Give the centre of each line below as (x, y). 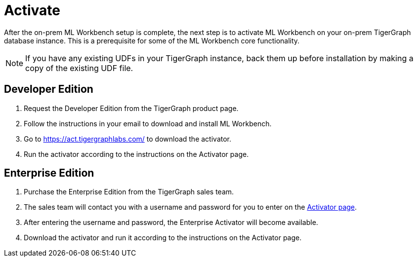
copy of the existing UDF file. (79, 68)
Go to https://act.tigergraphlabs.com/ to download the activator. (128, 139)
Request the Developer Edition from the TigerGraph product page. (131, 108)
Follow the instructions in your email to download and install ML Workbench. (148, 123)
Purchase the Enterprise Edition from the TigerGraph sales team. (129, 192)
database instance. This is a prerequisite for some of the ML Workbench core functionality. (152, 40)
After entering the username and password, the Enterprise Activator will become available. (171, 223)
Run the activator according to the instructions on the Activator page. (136, 154)
